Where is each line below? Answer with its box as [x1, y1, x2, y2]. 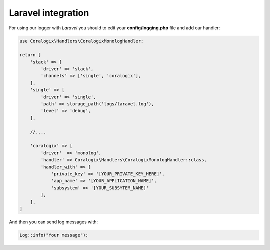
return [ [19, 52, 41, 58]
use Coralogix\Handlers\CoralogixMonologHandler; [19, 38, 144, 44]
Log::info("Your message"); [19, 232, 88, 238]
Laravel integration [9, 7, 89, 18]
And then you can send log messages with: [9, 219, 98, 225]
